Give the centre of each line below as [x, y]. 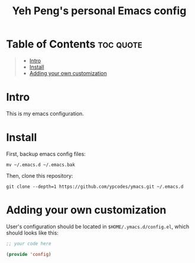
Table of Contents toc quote [74, 44]
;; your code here [29, 243]
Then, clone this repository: [40, 175]
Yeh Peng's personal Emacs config [99, 11]
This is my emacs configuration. [45, 113]
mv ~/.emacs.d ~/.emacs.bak [41, 165]
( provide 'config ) [29, 254]
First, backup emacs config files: [46, 154]
